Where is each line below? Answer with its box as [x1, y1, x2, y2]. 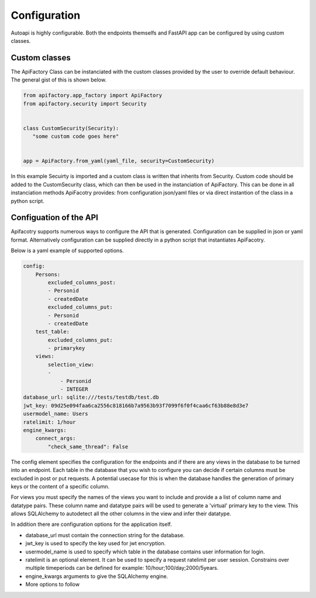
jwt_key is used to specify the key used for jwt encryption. [25, 540, 166, 547]
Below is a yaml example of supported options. [11, 247, 124, 254]
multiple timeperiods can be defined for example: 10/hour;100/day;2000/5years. [25, 565, 219, 572]
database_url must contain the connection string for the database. [25, 531, 185, 539]
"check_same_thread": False [47, 443, 129, 450]
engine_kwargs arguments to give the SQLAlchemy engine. [25, 572, 169, 580]
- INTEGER [60, 386, 88, 393]
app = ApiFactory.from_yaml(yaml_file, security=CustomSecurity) [23, 158, 215, 164]
